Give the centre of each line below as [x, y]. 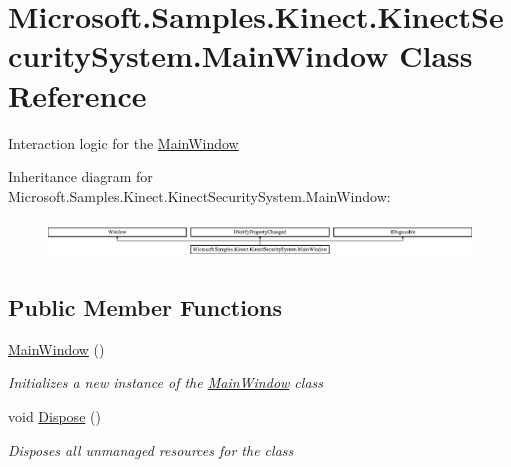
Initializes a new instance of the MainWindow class [165, 382]
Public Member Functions [145, 306]
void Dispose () [54, 415]
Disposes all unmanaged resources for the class [151, 449]
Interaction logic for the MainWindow [123, 142]
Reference [77, 94]
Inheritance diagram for [80, 176]
